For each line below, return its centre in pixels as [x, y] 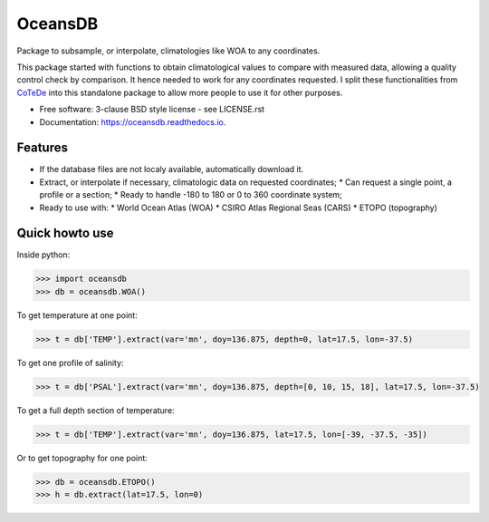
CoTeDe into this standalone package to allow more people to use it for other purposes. [180, 92]
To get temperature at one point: [77, 315]
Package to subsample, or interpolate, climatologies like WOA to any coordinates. [168, 51]
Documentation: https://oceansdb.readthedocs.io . [133, 121]
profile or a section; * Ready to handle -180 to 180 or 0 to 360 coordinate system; [191, 195]
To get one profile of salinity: [70, 362]
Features [42, 148]
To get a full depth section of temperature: [96, 410]
